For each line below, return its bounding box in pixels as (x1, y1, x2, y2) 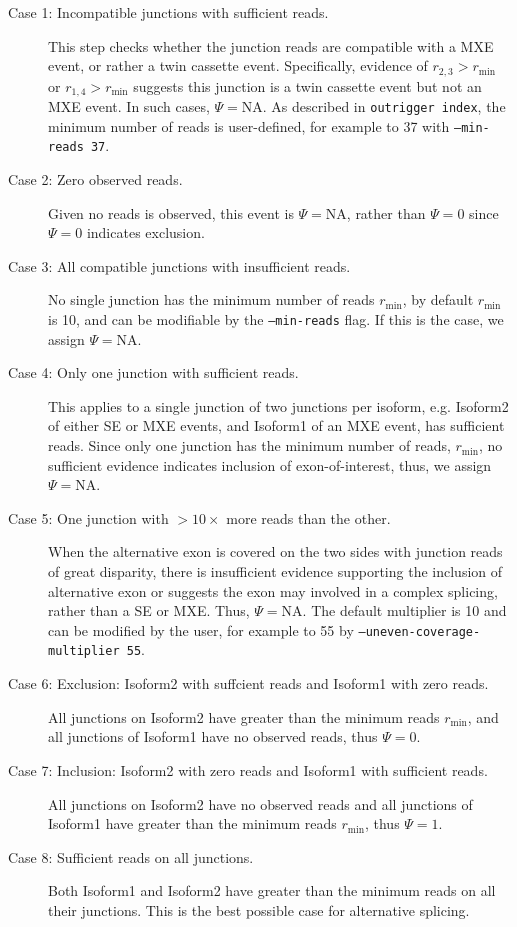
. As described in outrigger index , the (262, 96, 506, 117)
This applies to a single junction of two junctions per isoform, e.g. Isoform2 (48, 395, 509, 416)
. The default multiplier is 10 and (302, 600, 507, 621)
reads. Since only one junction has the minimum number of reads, (48, 435, 451, 456)
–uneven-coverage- (358, 624, 481, 639)
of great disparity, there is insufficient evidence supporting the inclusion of (48, 561, 503, 582)
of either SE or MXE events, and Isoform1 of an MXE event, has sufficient (48, 415, 505, 436)
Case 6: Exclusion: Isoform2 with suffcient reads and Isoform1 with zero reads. (8, 673, 489, 694)
